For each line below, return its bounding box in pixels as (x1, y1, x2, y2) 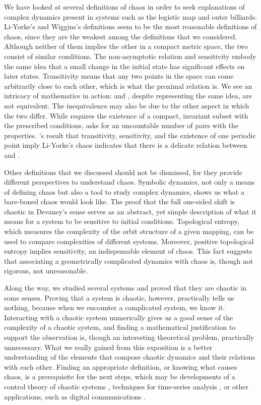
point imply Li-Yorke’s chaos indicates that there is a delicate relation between (4, 140, 247, 150)
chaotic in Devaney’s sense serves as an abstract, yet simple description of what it (4, 206, 256, 216)
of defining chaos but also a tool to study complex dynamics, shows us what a (4, 186, 244, 197)
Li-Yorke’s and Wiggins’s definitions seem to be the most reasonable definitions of (4, 21, 257, 32)
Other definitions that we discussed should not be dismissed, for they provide (4, 166, 242, 177)
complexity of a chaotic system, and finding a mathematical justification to (4, 322, 236, 332)
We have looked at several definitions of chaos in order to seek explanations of (4, 2, 245, 12)
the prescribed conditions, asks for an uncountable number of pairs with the (4, 120, 238, 131)
